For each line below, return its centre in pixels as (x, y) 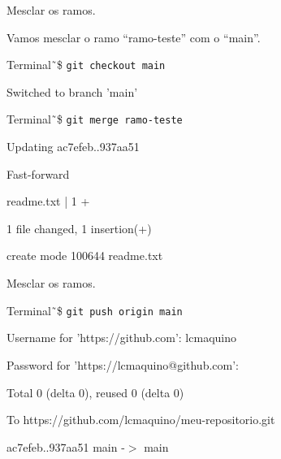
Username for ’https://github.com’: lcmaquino (121, 338)
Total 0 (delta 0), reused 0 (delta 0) (95, 392)
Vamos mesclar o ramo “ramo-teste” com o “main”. (134, 37)
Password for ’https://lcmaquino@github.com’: (123, 364)
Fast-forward (38, 173)
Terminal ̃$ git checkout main (86, 65)
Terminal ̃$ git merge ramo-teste (95, 119)
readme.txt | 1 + (48, 201)
